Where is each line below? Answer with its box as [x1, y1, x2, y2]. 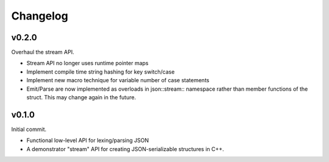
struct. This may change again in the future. [26, 94, 136, 101]
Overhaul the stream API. [11, 49, 74, 56]
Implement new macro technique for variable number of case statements [26, 77, 210, 84]
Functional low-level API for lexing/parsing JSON [26, 137, 149, 144]
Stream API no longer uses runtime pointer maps [26, 60, 149, 67]
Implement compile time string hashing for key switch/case [26, 68, 175, 76]
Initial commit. [11, 125, 47, 133]
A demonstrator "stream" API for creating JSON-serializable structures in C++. [26, 145, 225, 152]
